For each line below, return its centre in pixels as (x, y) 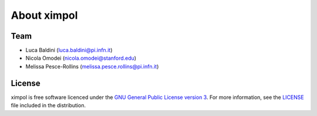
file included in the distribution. (48, 105)
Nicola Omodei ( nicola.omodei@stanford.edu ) (81, 58)
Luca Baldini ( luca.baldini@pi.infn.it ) (69, 50)
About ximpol (44, 15)
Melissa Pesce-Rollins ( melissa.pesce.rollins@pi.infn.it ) (92, 66)
